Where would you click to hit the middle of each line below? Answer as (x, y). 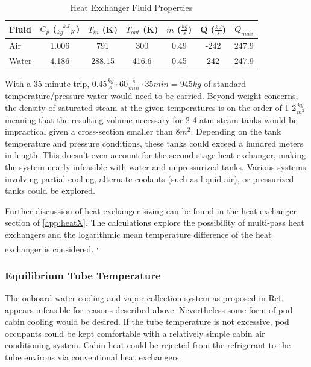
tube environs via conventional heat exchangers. (93, 357)
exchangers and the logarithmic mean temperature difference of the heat (138, 234)
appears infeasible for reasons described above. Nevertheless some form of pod (149, 309)
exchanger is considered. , (52, 247)
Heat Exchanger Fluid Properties (131, 7)
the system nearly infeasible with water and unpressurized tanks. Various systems (155, 167)
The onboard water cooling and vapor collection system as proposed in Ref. (144, 298)
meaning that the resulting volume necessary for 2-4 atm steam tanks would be (151, 119)
